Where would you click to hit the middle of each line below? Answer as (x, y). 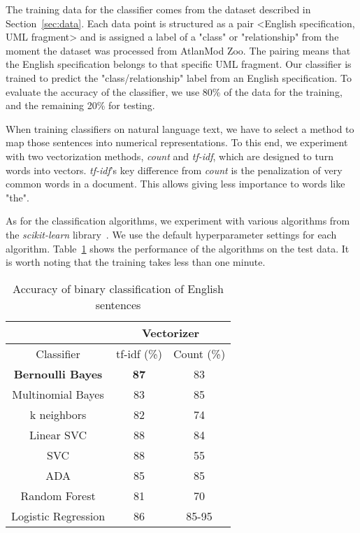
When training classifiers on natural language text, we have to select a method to (180, 128)
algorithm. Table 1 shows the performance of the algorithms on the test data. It (178, 248)
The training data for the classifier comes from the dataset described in (158, 9)
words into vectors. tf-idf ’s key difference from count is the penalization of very (174, 170)
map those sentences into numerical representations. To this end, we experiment (177, 142)
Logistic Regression (58, 516)
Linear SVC (58, 434)
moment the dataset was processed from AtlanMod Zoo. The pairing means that (178, 50)
